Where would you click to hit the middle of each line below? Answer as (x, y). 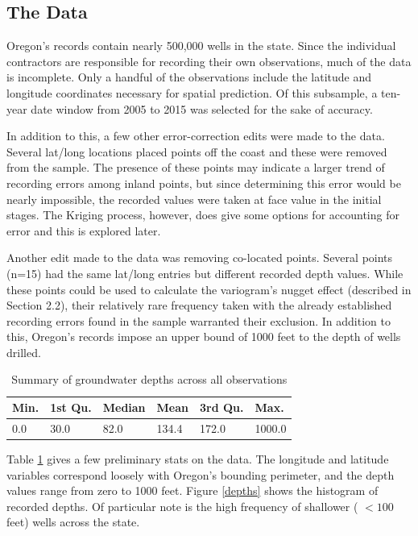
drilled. (24, 352)
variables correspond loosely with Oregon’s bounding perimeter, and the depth (201, 474)
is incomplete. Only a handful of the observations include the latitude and (189, 77)
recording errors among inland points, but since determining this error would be (204, 183)
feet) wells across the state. (73, 522)
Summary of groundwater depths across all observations (149, 379)
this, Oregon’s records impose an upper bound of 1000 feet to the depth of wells (204, 337)
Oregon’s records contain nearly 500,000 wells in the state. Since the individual (201, 46)
